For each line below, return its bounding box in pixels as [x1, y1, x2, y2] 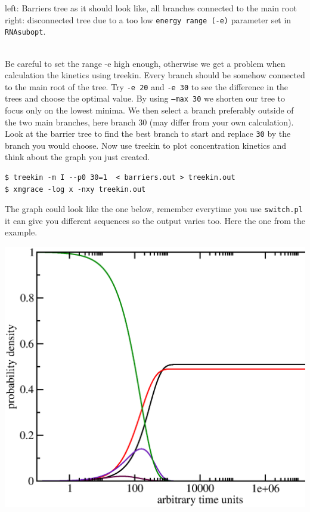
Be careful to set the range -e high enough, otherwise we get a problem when [5, 57, 286, 69]
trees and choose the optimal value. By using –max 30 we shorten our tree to [5, 92, 285, 105]
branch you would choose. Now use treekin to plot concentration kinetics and [5, 139, 287, 151]
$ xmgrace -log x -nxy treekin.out [5, 185, 146, 194]
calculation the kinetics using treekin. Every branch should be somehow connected [5, 69, 305, 81]
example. [5, 226, 38, 238]
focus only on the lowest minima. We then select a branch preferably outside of [5, 104, 294, 116]
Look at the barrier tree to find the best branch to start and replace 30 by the [5, 127, 291, 140]
